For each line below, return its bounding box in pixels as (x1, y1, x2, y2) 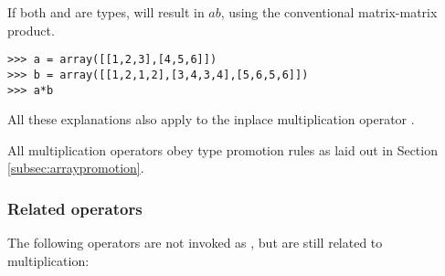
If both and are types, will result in (7, 3, 205, 21)
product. (7, 20, 55, 39)
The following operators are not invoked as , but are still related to (7, 233, 383, 252)
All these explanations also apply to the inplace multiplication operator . (7, 110, 415, 129)
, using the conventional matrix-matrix (220, 3, 438, 21)
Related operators (7, 196, 143, 219)
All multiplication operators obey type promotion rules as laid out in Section (7, 140, 438, 159)
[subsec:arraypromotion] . (7, 158, 144, 177)
